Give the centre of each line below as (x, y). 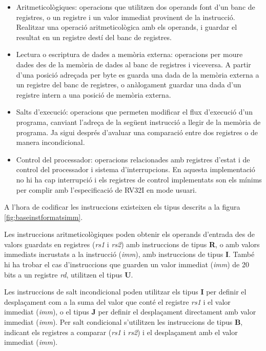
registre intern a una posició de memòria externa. (94, 94)
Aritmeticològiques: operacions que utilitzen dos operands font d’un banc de (136, 7)
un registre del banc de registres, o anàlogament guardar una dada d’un (129, 85)
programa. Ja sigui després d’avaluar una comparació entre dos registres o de (137, 132)
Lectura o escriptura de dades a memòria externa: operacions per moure (129, 54)
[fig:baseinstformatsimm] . (44, 217)
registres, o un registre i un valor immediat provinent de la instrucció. (126, 17)
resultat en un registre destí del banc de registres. (94, 37)
